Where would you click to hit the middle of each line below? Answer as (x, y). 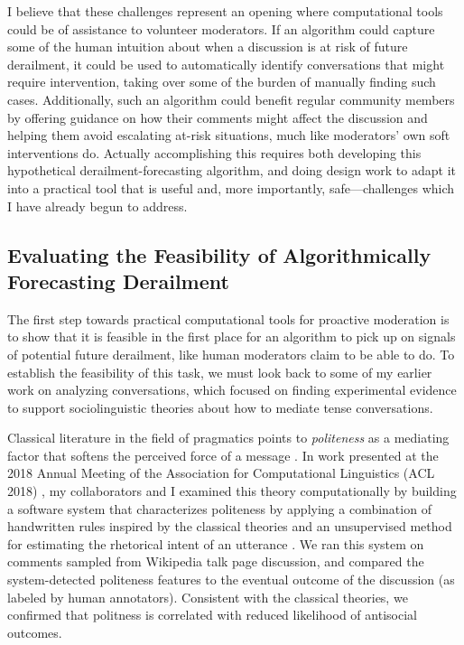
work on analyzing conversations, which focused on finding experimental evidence (232, 390)
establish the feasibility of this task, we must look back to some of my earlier (220, 372)
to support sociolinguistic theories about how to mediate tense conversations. (220, 407)
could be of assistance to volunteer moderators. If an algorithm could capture (221, 28)
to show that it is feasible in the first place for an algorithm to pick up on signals (232, 337)
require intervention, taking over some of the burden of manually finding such (222, 82)
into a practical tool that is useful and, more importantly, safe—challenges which (231, 187)
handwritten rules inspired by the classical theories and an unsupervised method (230, 526)
